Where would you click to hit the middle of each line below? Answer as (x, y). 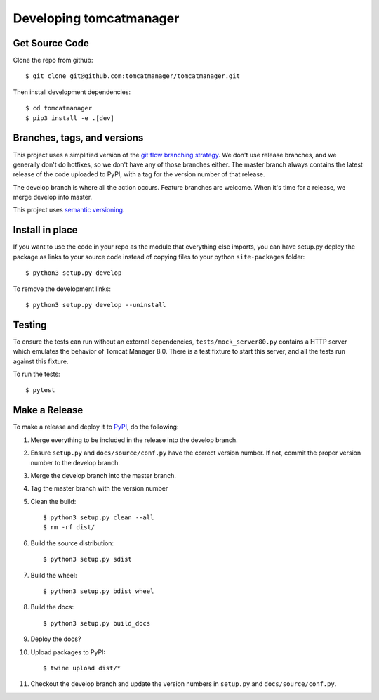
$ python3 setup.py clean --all (99, 518)
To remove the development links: (62, 289)
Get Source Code (51, 43)
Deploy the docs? (56, 639)
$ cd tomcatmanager (59, 108)
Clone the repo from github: (53, 60)
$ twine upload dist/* (82, 668)
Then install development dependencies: (72, 92)
